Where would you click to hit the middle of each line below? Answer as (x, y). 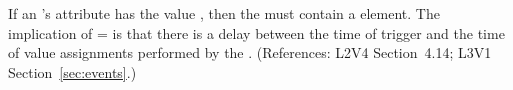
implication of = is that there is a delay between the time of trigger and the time (256, 32)
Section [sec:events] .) (72, 71)
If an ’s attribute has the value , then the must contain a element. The (224, 13)
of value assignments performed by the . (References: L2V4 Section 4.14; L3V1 (250, 52)
